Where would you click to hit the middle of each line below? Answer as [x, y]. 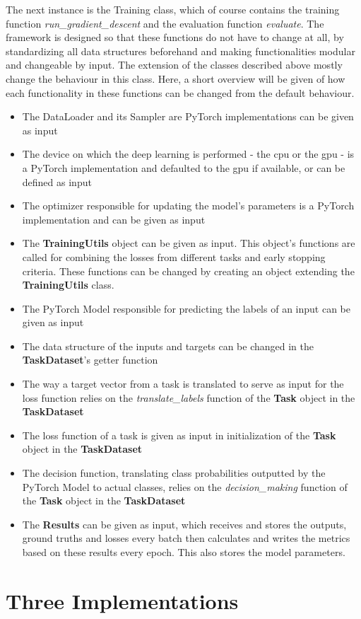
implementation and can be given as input [114, 219]
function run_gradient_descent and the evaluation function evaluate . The [165, 23]
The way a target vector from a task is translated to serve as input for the [183, 384]
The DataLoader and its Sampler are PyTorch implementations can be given [188, 116]
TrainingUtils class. [68, 285]
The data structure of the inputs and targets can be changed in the [168, 346]
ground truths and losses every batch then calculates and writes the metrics [186, 538]
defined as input [57, 181]
